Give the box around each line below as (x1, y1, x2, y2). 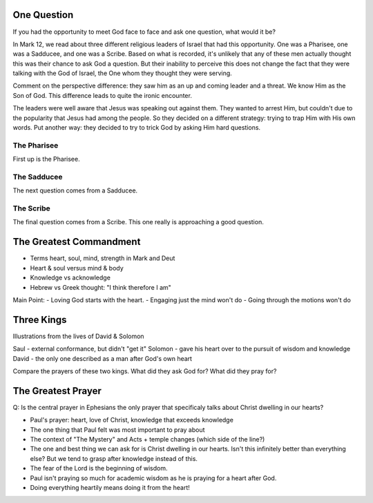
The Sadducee (12, 172, 63, 181)
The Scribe (12, 204, 51, 213)
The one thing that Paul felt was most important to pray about (30, 425, 205, 434)
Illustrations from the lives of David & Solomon (12, 332, 144, 340)
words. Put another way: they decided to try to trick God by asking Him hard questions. (12, 124, 261, 132)
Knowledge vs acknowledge (30, 273, 111, 282)
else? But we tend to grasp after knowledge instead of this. (30, 454, 198, 462)
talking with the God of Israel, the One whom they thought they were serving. (12, 69, 233, 77)
